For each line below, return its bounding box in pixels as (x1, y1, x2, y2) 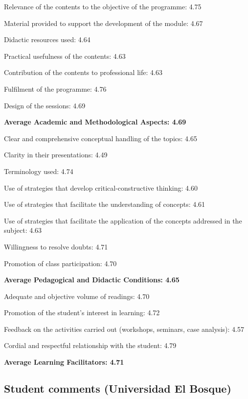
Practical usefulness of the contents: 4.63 (4, 50, 126, 61)
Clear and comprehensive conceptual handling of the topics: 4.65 (4, 133, 197, 143)
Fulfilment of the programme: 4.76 (4, 83, 107, 94)
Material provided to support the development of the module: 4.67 (4, 18, 203, 28)
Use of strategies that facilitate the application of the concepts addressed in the (4, 215, 242, 225)
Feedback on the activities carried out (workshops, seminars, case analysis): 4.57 (4, 324, 244, 334)
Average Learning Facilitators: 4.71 (4, 357, 124, 367)
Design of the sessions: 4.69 (4, 100, 86, 110)
